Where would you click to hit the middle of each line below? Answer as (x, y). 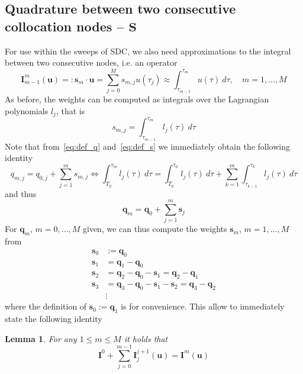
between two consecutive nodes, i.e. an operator (91, 62)
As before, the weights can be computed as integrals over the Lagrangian (137, 99)
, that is (70, 110)
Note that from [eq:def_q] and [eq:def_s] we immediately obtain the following (148, 146)
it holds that (146, 338)
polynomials (27, 110)
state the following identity (54, 318)
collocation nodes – (65, 26)
